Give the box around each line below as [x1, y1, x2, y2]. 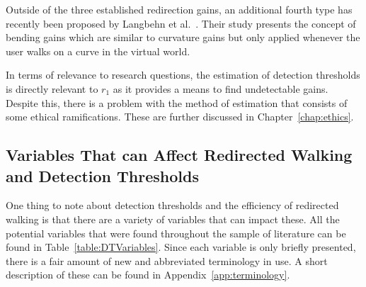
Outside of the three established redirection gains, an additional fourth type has [6, 2, 353, 16]
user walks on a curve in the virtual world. [6, 43, 190, 58]
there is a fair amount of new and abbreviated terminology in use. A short [6, 253, 328, 268]
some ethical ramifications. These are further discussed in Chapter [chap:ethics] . [6, 109, 354, 124]
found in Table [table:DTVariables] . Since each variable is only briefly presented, [6, 240, 356, 254]
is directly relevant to [6, 81, 98, 96]
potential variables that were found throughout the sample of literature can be [6, 225, 346, 240]
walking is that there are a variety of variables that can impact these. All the [6, 211, 340, 226]
